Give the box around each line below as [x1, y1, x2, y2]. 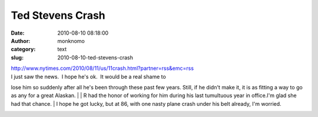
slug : [11, 54, 24, 61]
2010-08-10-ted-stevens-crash [57, 54, 134, 61]
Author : [11, 37, 31, 44]
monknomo [57, 37, 85, 44]
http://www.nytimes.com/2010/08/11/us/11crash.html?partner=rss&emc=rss [11, 65, 194, 72]
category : [11, 46, 36, 53]
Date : [11, 29, 25, 36]
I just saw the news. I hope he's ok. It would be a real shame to [11, 73, 166, 80]
